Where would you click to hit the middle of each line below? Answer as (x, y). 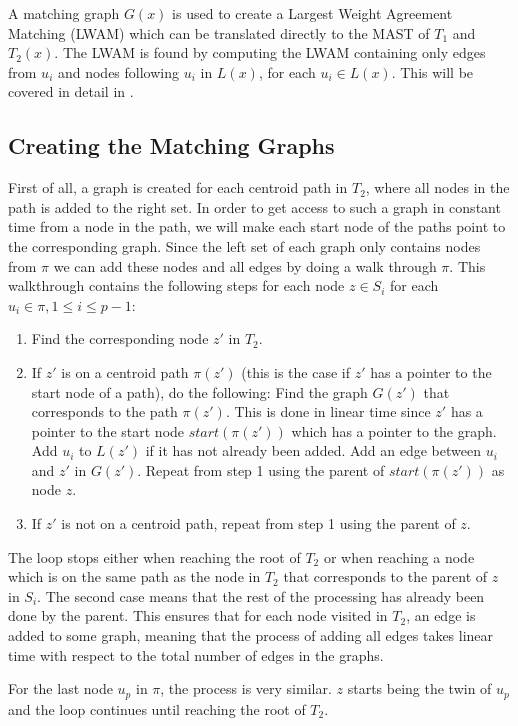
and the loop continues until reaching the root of (157, 708)
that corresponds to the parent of (385, 576)
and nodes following (118, 71)
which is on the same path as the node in (134, 576)
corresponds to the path (104, 411)
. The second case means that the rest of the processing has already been (261, 595)
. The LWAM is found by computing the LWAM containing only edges (270, 52)
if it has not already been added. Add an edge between (313, 450)
